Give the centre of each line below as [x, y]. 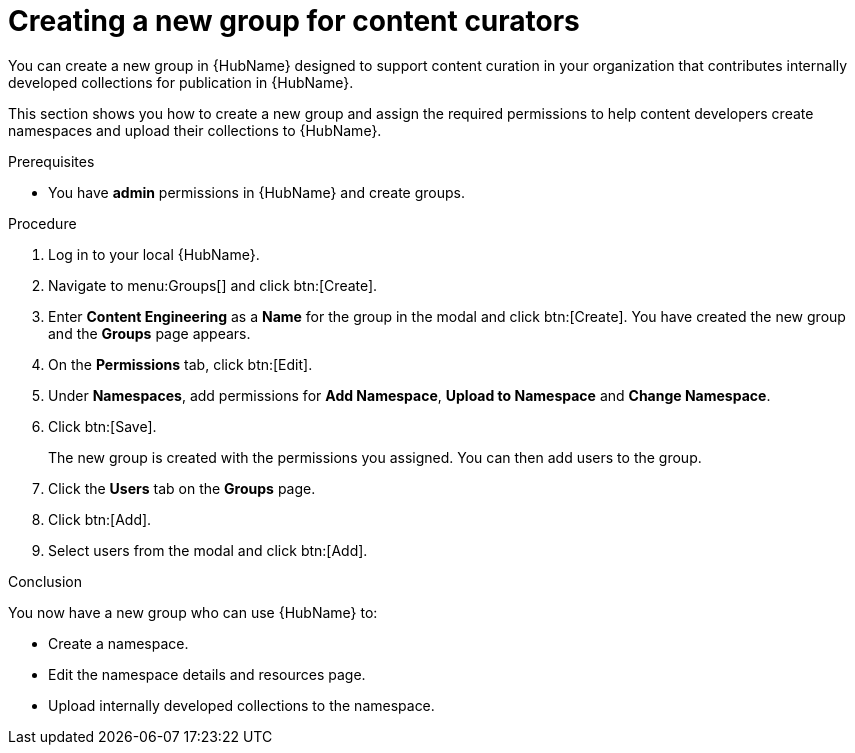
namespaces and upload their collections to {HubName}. [195, 130]
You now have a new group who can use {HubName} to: [193, 612]
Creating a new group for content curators [294, 21]
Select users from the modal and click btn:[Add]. [208, 550]
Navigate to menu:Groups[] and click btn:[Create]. [213, 285]
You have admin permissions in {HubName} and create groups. [256, 192]
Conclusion [45, 581]
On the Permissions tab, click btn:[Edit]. [180, 364]
